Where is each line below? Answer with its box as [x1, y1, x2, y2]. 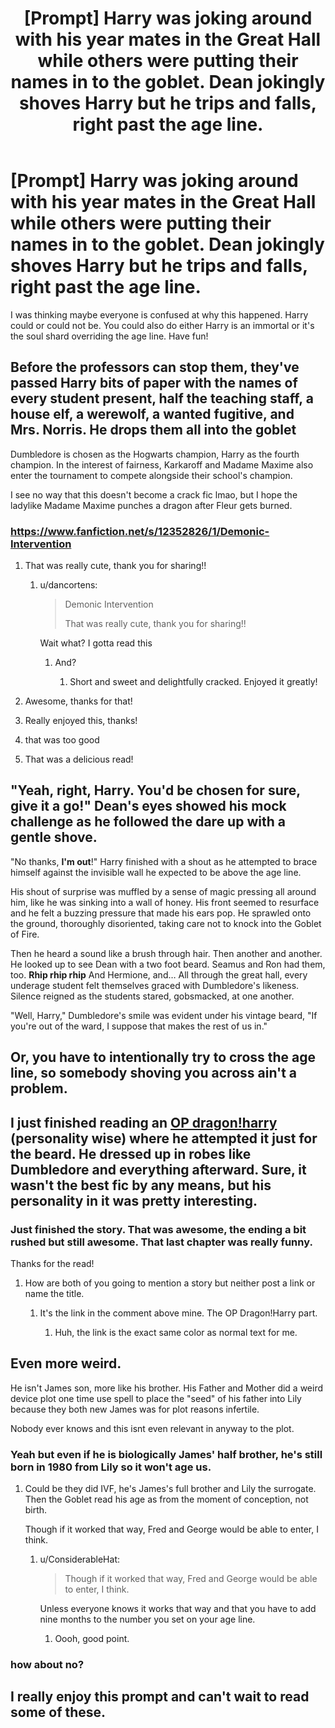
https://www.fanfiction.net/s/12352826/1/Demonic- [10, 524, 270, 538]
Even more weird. [10, 1355, 122, 1372]
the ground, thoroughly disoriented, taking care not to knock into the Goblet [10, 917, 322, 929]
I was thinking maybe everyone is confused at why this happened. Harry [10, 308, 309, 321]
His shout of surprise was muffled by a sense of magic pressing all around [10, 885, 317, 897]
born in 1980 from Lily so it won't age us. [10, 1460, 212, 1474]
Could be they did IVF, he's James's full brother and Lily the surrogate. [24, 1483, 317, 1495]
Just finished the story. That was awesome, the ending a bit [10, 1222, 307, 1236]
